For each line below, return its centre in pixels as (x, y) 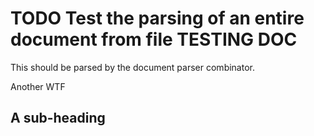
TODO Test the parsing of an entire (157, 18)
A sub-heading (58, 118)
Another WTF (38, 86)
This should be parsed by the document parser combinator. (132, 67)
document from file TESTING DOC (154, 39)
